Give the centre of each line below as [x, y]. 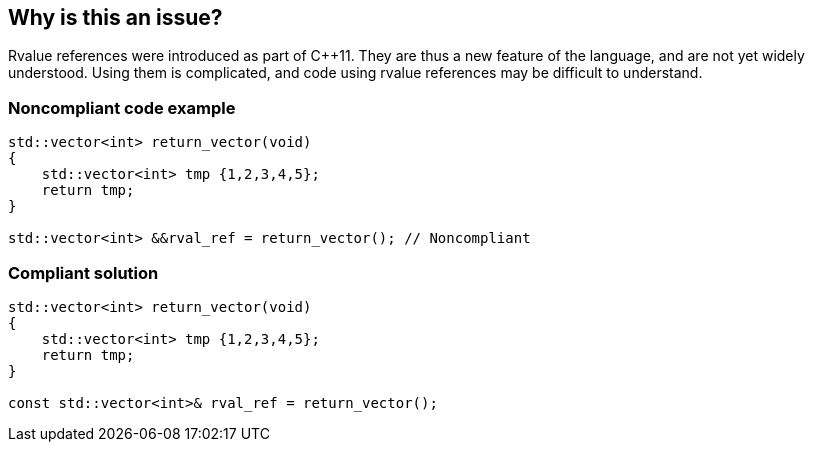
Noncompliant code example [122, 107]
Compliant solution [83, 272]
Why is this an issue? [115, 17]
